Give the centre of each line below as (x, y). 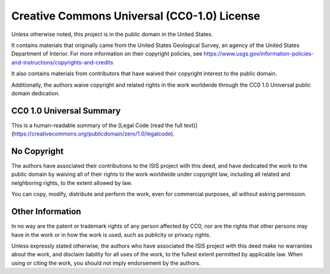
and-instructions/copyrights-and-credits (62, 62)
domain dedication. (36, 93)
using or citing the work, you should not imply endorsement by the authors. (106, 263)
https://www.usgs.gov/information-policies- (259, 54)
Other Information (46, 211)
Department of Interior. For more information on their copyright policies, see (107, 54)
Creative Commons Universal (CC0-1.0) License (136, 16)
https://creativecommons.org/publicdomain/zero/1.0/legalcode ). (94, 134)
